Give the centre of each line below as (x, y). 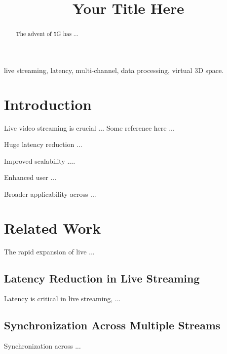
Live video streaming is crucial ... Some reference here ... (89, 127)
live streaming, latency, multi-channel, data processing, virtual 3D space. (114, 70)
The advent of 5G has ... (47, 34)
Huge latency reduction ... (43, 144)
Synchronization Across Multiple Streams (112, 325)
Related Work (53, 228)
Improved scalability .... (40, 160)
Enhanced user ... (30, 177)
